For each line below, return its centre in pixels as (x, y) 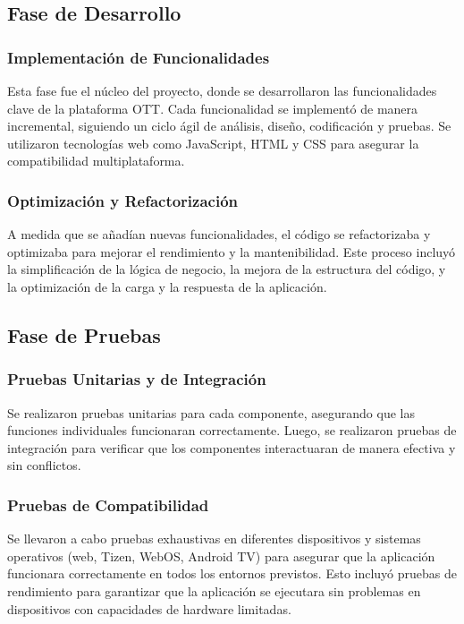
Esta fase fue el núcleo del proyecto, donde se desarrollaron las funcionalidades (222, 90)
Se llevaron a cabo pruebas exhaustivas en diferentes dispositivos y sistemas (214, 539)
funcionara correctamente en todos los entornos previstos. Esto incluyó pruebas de (232, 573)
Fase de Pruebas (84, 334)
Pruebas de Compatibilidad (108, 504)
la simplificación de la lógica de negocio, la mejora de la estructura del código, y (227, 269)
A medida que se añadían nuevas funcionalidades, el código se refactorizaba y (219, 234)
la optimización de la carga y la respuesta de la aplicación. (167, 286)
